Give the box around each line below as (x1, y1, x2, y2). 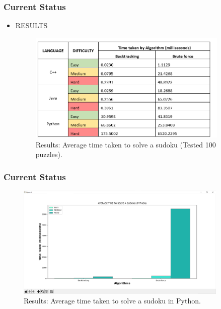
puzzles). (35, 149, 62, 160)
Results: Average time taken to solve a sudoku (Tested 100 (35, 139, 216, 149)
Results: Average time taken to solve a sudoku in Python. (24, 295, 201, 306)
